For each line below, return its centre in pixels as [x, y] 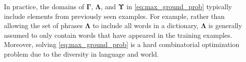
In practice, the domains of [44, 6]
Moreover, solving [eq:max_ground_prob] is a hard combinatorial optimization [122, 44]
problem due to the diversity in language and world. [81, 54]
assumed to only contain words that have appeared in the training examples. [118, 35]
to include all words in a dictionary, [146, 25]
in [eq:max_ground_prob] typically [179, 6]
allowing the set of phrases [44, 25]
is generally [225, 25]
